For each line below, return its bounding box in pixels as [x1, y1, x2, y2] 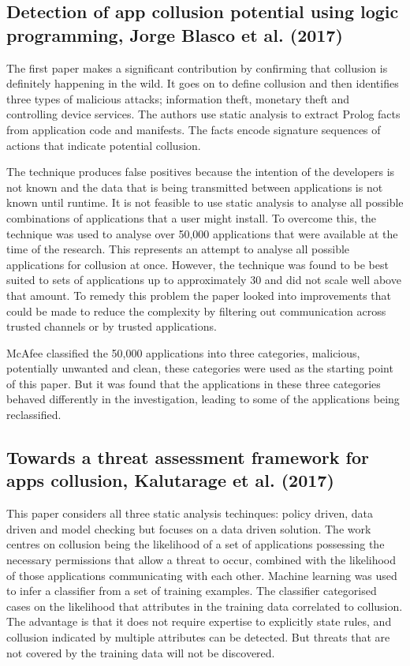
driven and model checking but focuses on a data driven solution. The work [6, 520, 371, 537]
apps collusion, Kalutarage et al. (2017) [6, 468, 334, 492]
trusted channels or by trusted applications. [6, 318, 217, 335]
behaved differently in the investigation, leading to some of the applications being [6, 391, 400, 407]
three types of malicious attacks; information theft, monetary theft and [6, 90, 350, 107]
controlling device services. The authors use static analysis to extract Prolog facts [6, 106, 401, 122]
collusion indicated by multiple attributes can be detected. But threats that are [6, 629, 390, 645]
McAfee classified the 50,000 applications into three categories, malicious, [6, 344, 360, 361]
